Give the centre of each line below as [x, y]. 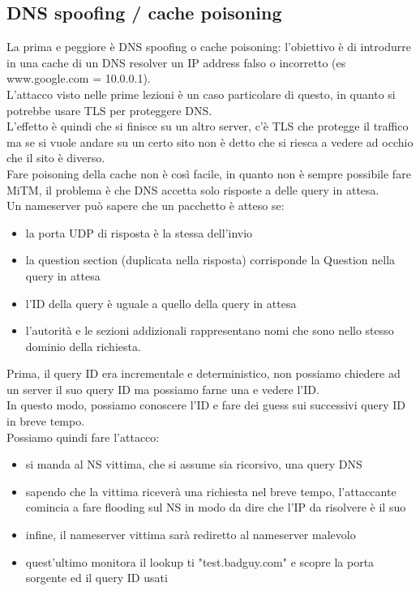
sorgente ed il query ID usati [96, 578]
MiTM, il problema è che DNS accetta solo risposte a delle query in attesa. [193, 189]
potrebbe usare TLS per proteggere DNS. [109, 110]
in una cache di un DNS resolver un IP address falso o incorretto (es [176, 62]
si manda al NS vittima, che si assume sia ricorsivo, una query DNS [194, 464]
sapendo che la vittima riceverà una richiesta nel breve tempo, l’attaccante [211, 491]
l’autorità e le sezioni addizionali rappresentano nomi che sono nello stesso [210, 330]
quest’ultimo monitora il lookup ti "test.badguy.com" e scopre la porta [200, 561]
